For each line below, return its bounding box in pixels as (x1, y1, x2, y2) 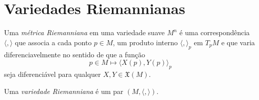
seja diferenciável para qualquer (4, 68, 101, 79)
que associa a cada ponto (15, 37, 92, 47)
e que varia (221, 37, 255, 47)
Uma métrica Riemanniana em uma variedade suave (4, 27, 165, 38)
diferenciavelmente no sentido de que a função (4, 49, 145, 59)
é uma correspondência (179, 27, 250, 38)
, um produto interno (112, 37, 178, 47)
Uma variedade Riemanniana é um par (4, 85, 123, 96)
